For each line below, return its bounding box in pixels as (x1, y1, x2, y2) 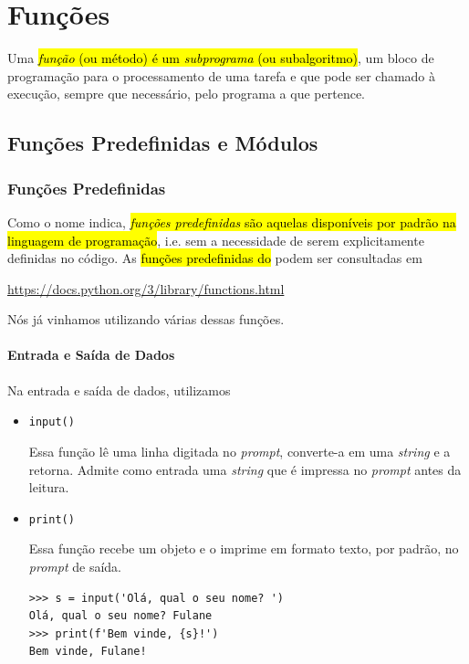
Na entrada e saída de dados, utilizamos (7, 380, 231, 399)
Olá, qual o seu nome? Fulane (28, 609, 213, 623)
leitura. (28, 478, 69, 497)
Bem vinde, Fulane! (28, 645, 147, 659)
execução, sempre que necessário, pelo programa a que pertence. (7, 84, 365, 103)
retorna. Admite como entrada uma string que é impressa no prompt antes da (28, 459, 462, 479)
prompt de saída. (28, 556, 121, 575)
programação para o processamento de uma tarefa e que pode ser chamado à (7, 66, 436, 85)
